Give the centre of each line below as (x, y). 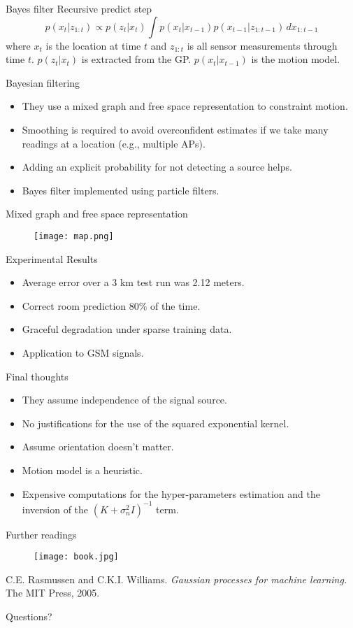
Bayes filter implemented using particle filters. (121, 190)
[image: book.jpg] (76, 557)
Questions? (29, 616)
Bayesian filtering (43, 82)
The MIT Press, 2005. (53, 593)
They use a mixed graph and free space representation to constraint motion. (185, 106)
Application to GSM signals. (83, 352)
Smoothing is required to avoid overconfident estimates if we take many (175, 129)
